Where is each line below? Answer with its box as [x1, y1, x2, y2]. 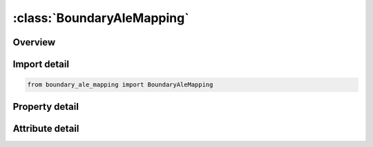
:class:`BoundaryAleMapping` [12, 10, 189, 25]
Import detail [12, 58, 69, 70]
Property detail [12, 100, 79, 113]
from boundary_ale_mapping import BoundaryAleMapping [27, 81, 213, 89]
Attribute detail [12, 122, 79, 134]
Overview [12, 36, 56, 48]
